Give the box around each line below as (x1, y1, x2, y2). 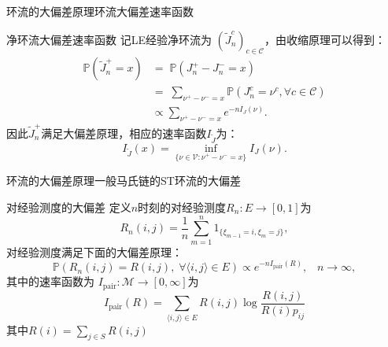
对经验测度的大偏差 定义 (6, 198, 131, 215)
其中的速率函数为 (6, 273, 94, 290)
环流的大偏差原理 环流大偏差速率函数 (6, 3, 194, 19)
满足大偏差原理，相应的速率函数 (41, 124, 207, 141)
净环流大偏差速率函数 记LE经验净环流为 (6, 31, 212, 47)
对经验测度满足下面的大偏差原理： (6, 243, 183, 260)
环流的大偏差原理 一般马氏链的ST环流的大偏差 (6, 172, 241, 189)
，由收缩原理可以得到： (264, 31, 386, 47)
